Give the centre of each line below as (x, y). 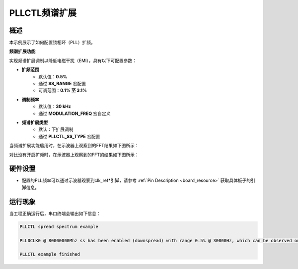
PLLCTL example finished (50, 254)
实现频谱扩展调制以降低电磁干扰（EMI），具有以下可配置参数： (73, 60)
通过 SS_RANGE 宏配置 (62, 84)
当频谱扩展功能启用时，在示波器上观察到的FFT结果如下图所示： (74, 146)
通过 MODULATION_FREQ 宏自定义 (75, 113)
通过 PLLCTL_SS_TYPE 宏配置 (69, 136)
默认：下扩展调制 (56, 129)
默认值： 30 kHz (55, 107)
